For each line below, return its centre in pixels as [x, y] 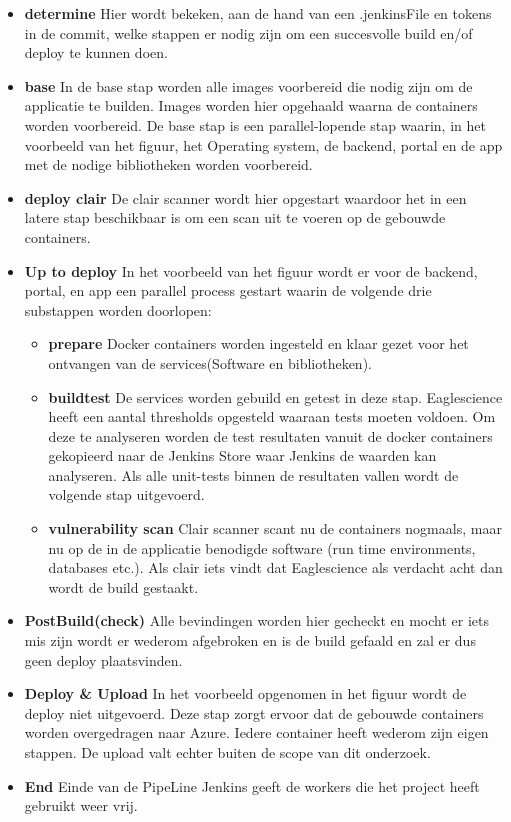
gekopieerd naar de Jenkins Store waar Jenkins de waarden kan [242, 455]
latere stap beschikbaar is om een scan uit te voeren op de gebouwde [235, 217]
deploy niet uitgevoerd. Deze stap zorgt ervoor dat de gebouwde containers [254, 712]
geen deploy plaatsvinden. [103, 659]
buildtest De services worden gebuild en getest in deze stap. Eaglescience [275, 396]
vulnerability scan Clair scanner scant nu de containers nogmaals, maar [275, 528]
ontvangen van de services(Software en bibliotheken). [210, 362]
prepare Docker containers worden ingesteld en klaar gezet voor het [258, 343]
